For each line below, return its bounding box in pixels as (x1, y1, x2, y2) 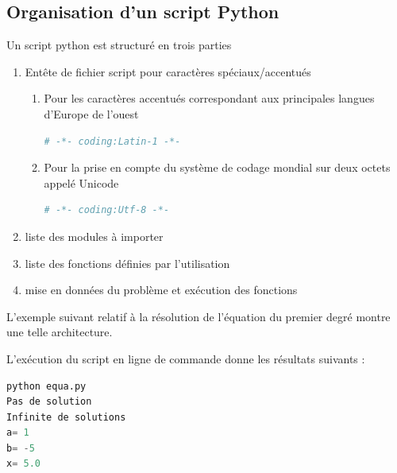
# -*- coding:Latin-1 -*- (44, 135, 181, 147)
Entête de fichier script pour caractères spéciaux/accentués (25, 63, 311, 79)
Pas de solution (6, 396, 92, 408)
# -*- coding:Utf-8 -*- (44, 204, 170, 216)
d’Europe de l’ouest (44, 105, 139, 122)
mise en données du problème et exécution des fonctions (25, 281, 298, 298)
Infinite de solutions (6, 411, 126, 423)
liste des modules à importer (25, 227, 164, 244)
